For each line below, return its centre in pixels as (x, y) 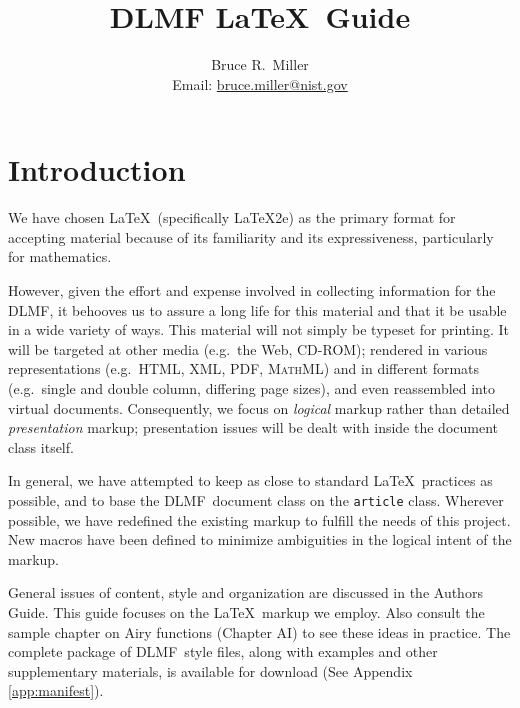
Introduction (97, 169)
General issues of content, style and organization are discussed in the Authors (245, 592)
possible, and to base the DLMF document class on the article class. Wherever (256, 499)
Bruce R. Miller (260, 64)
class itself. (41, 446)
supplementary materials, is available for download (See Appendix (210, 670)
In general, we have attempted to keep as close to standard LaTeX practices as (250, 480)
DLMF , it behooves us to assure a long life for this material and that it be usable (257, 309)
